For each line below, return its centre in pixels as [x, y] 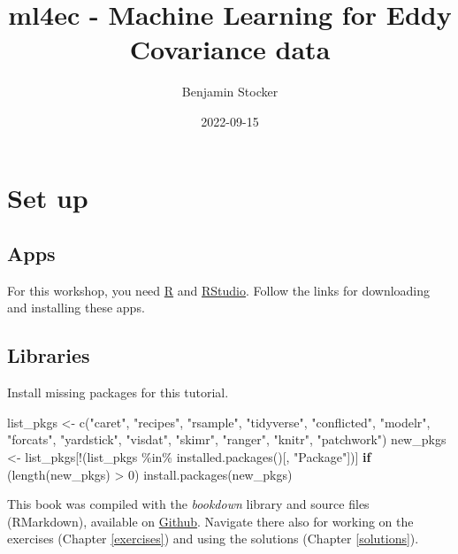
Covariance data [230, 49]
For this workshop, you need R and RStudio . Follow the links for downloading [219, 290]
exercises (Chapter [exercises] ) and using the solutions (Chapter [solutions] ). [213, 539]
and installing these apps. [76, 308]
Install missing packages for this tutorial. [118, 392]
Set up [48, 197]
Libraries [49, 355]
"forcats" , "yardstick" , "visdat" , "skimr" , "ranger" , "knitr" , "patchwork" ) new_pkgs [227, 439]
